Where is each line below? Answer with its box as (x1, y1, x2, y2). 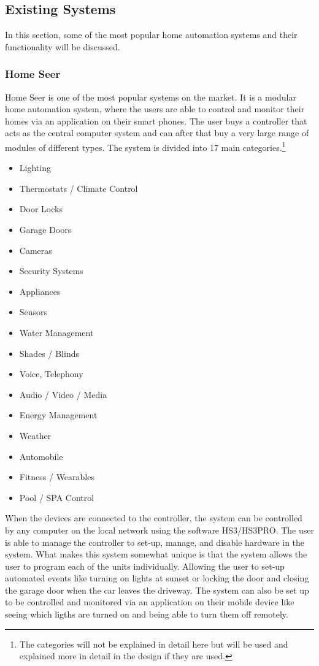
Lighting (19, 161, 51, 174)
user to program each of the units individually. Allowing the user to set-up (5, 559, 285, 572)
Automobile (19, 450, 63, 462)
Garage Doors (19, 223, 72, 236)
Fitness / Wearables (19, 470, 94, 483)
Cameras (19, 243, 52, 256)
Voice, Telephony (19, 367, 83, 380)
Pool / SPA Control (19, 491, 94, 503)
